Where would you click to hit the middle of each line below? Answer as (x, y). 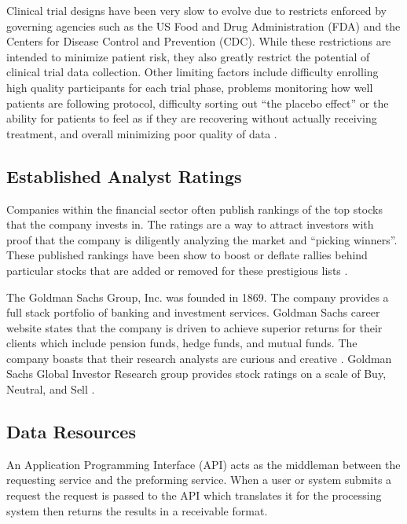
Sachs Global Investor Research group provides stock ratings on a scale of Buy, (196, 374)
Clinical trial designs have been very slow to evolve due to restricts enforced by (196, 10)
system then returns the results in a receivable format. (137, 510)
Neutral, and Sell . (51, 389)
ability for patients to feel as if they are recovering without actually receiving (192, 118)
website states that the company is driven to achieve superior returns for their (194, 327)
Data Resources (71, 432)
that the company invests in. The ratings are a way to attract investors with (190, 224)
